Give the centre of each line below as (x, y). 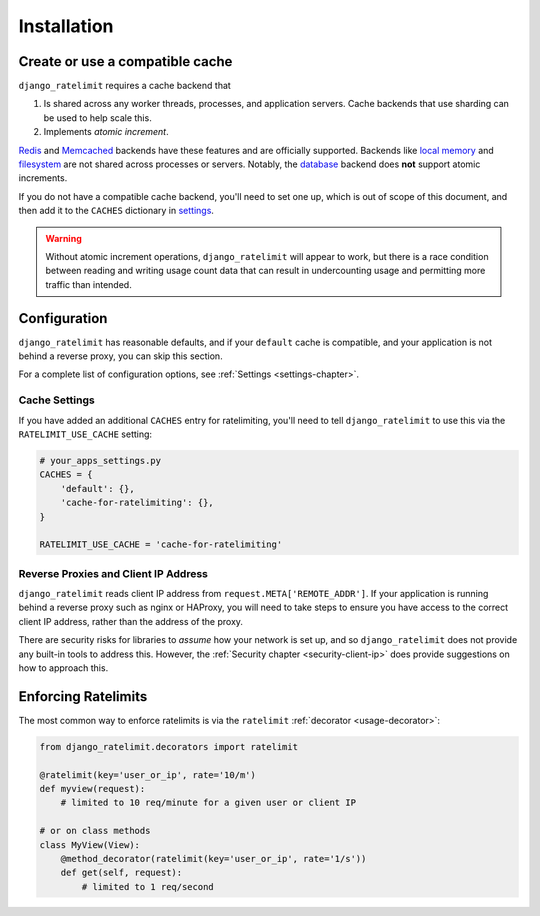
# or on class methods (95, 831)
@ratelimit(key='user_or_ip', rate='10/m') (148, 774)
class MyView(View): (89, 844)
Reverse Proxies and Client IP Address (113, 573)
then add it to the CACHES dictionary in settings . (116, 211)
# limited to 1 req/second (147, 886)
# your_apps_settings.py (100, 460)
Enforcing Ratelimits (83, 696)
